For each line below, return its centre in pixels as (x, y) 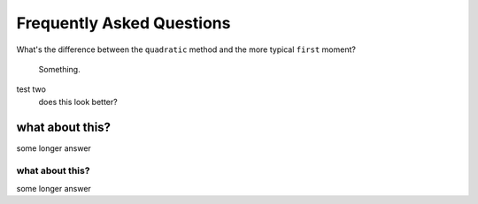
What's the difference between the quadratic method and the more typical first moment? (186, 49)
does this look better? (78, 102)
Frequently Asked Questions (123, 23)
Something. (59, 69)
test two (31, 89)
